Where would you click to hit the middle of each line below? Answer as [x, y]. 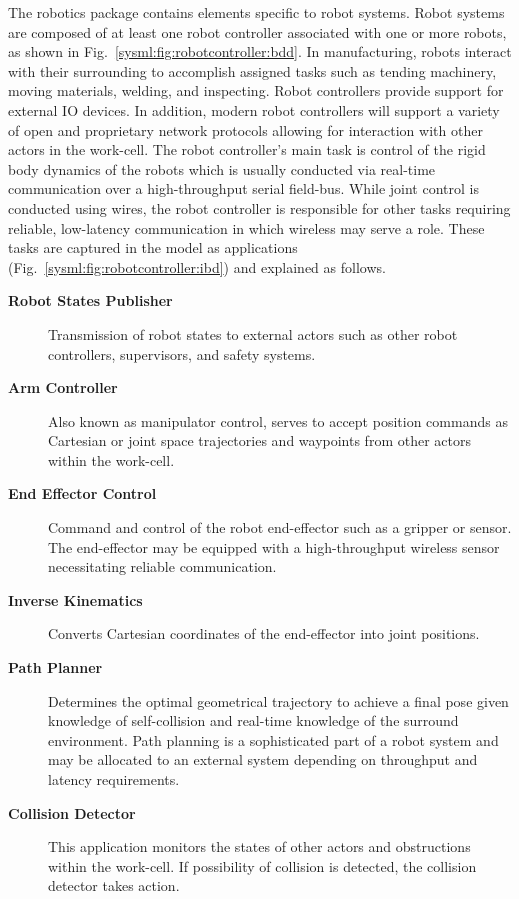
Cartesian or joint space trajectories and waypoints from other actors [259, 440]
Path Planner [55, 667]
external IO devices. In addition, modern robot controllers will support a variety [254, 109]
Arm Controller [63, 387]
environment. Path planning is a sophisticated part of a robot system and [273, 739]
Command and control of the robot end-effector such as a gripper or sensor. [280, 527]
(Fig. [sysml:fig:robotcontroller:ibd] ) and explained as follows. [197, 266]
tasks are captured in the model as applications [153, 247]
